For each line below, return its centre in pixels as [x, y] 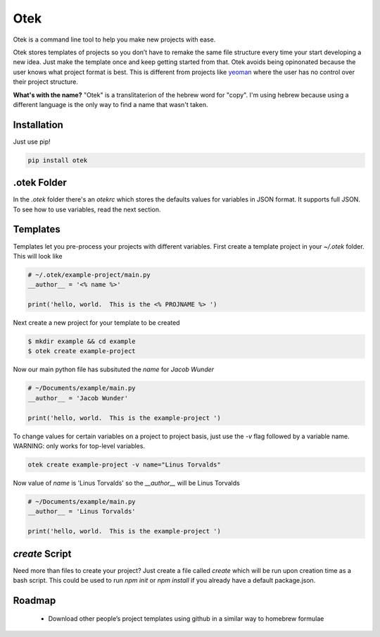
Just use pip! [32, 142]
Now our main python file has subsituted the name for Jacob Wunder [114, 369]
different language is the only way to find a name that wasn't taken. [110, 104]
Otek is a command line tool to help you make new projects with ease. [114, 39]
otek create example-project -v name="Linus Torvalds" [124, 464]
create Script [42, 553]
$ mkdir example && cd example [82, 341]
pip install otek [58, 160]
